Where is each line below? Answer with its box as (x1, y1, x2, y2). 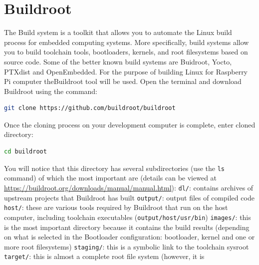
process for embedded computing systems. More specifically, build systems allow (4, 36, 249, 47)
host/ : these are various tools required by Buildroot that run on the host (4, 202, 228, 212)
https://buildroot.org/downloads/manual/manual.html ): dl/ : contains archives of (4, 182, 254, 192)
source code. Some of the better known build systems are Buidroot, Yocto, (4, 56, 232, 66)
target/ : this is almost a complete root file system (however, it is (4, 251, 205, 261)
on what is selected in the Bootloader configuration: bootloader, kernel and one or (4, 231, 255, 242)
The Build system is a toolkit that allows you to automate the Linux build (4, 27, 232, 37)
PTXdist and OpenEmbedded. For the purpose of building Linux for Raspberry (4, 66, 248, 76)
